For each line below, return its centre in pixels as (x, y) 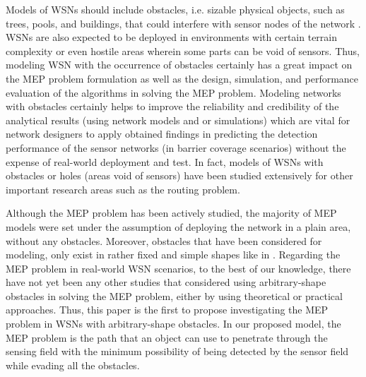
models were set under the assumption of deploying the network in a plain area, (178, 226)
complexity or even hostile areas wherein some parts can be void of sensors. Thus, (183, 50)
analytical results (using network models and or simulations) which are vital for (178, 120)
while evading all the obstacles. (73, 365)
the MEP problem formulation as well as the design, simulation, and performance (182, 78)
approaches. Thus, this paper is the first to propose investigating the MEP (167, 310)
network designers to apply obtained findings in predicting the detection (162, 134)
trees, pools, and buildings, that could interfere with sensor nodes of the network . (183, 23)
